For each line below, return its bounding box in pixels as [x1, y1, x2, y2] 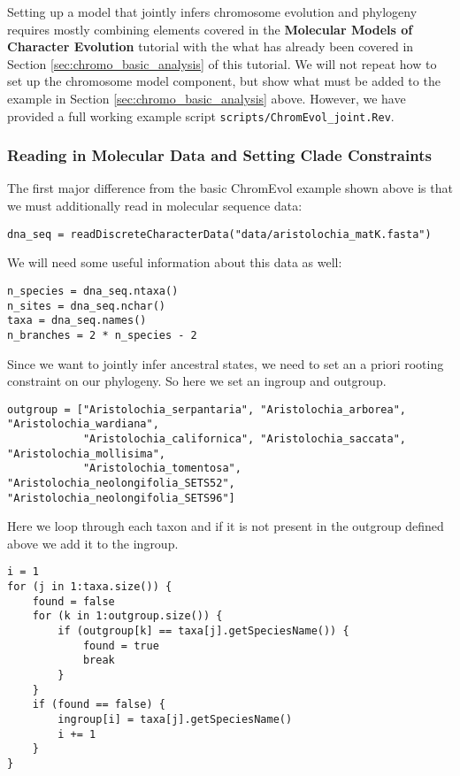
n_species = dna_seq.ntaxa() [7, 284, 179, 297]
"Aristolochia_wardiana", [7, 418, 159, 431]
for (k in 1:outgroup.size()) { [32, 610, 223, 623]
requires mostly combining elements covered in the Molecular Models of [7, 19, 413, 38]
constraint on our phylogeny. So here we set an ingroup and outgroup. [7, 372, 387, 390]
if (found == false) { [32, 698, 165, 711]
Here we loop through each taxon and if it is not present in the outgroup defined [7, 517, 444, 535]
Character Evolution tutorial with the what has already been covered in [7, 37, 414, 56]
